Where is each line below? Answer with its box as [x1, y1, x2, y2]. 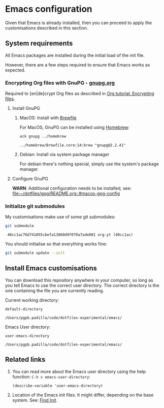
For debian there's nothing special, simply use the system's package [19, 161, 159, 167]
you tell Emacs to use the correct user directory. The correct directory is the [5, 282, 160, 288]
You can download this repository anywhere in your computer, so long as [5, 277, 154, 283]
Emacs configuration [5, 3, 93, 15]
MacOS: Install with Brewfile [19, 115, 77, 121]
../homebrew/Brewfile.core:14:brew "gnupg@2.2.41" [19, 143, 126, 148]
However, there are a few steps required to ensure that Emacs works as [5, 62, 150, 67]
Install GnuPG [12, 105, 40, 111]
